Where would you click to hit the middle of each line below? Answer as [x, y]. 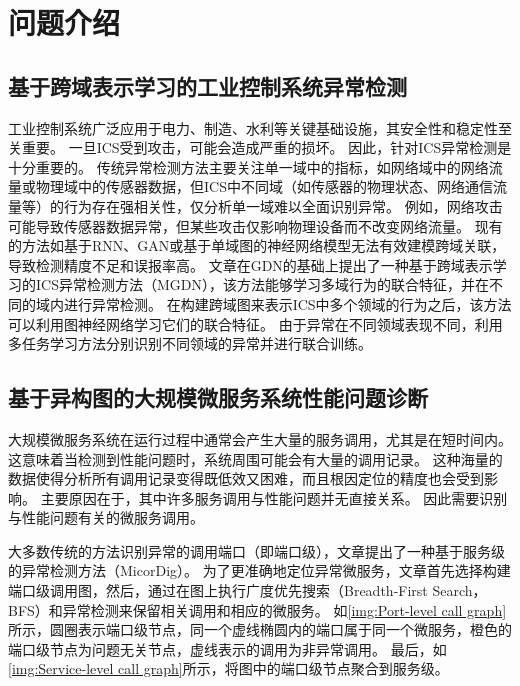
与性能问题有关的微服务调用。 [106, 517]
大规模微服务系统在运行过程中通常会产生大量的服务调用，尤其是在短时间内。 [260, 438]
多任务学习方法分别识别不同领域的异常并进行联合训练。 [190, 343]
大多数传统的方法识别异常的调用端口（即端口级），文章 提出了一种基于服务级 [256, 550]
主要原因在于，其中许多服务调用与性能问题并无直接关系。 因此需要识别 [274, 497]
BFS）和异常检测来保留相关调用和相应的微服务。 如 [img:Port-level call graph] [257, 609]
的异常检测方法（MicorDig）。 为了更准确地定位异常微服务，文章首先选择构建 [259, 570]
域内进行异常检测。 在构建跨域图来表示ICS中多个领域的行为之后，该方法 [273, 303]
